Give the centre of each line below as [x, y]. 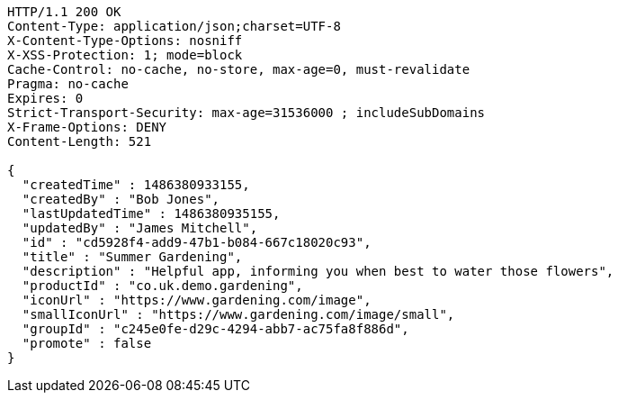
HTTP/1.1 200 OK [64, 12]
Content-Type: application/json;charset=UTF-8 [174, 26]
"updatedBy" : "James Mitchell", [140, 228]
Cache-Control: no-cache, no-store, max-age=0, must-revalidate [239, 69]
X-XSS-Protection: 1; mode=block [125, 55]
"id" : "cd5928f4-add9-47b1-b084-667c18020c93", [197, 242]
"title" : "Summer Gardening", [132, 257]
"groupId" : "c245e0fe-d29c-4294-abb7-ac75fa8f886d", [215, 329]
